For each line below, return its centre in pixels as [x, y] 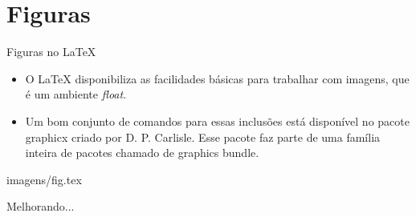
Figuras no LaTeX [51, 52]
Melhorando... [41, 206]
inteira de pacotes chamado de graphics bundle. [142, 153]
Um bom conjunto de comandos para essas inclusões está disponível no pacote [217, 121]
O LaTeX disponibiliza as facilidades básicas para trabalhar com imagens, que [217, 78]
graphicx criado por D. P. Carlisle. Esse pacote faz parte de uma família [203, 137]
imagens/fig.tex [44, 179]
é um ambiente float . [76, 94]
